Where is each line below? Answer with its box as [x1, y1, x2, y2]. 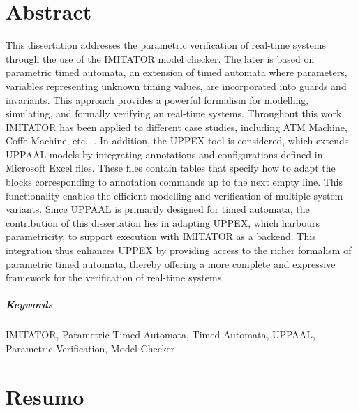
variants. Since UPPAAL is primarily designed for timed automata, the [6, 202, 310, 216]
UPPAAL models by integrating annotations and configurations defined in [6, 147, 323, 161]
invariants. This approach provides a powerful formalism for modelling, [6, 92, 309, 107]
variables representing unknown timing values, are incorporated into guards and [6, 78, 347, 93]
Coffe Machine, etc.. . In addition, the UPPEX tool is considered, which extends [6, 133, 349, 148]
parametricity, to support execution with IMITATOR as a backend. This [6, 229, 316, 244]
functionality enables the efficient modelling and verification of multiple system [6, 188, 343, 202]
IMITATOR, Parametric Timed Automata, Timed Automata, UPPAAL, [6, 327, 315, 342]
